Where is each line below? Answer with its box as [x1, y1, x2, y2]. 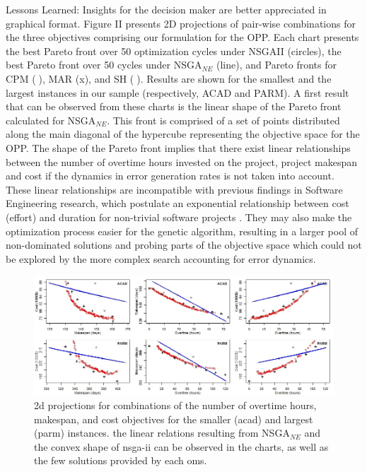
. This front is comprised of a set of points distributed [107, 112, 340, 127]
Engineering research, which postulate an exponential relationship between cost [6, 196, 349, 211]
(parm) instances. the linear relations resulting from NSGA [34, 425, 290, 440]
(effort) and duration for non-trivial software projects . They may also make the [6, 209, 352, 224]
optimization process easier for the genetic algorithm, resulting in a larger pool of [6, 223, 358, 238]
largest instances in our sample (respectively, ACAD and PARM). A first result [6, 85, 349, 100]
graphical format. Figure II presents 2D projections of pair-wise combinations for [6, 16, 356, 30]
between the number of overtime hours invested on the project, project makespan [6, 154, 358, 169]
